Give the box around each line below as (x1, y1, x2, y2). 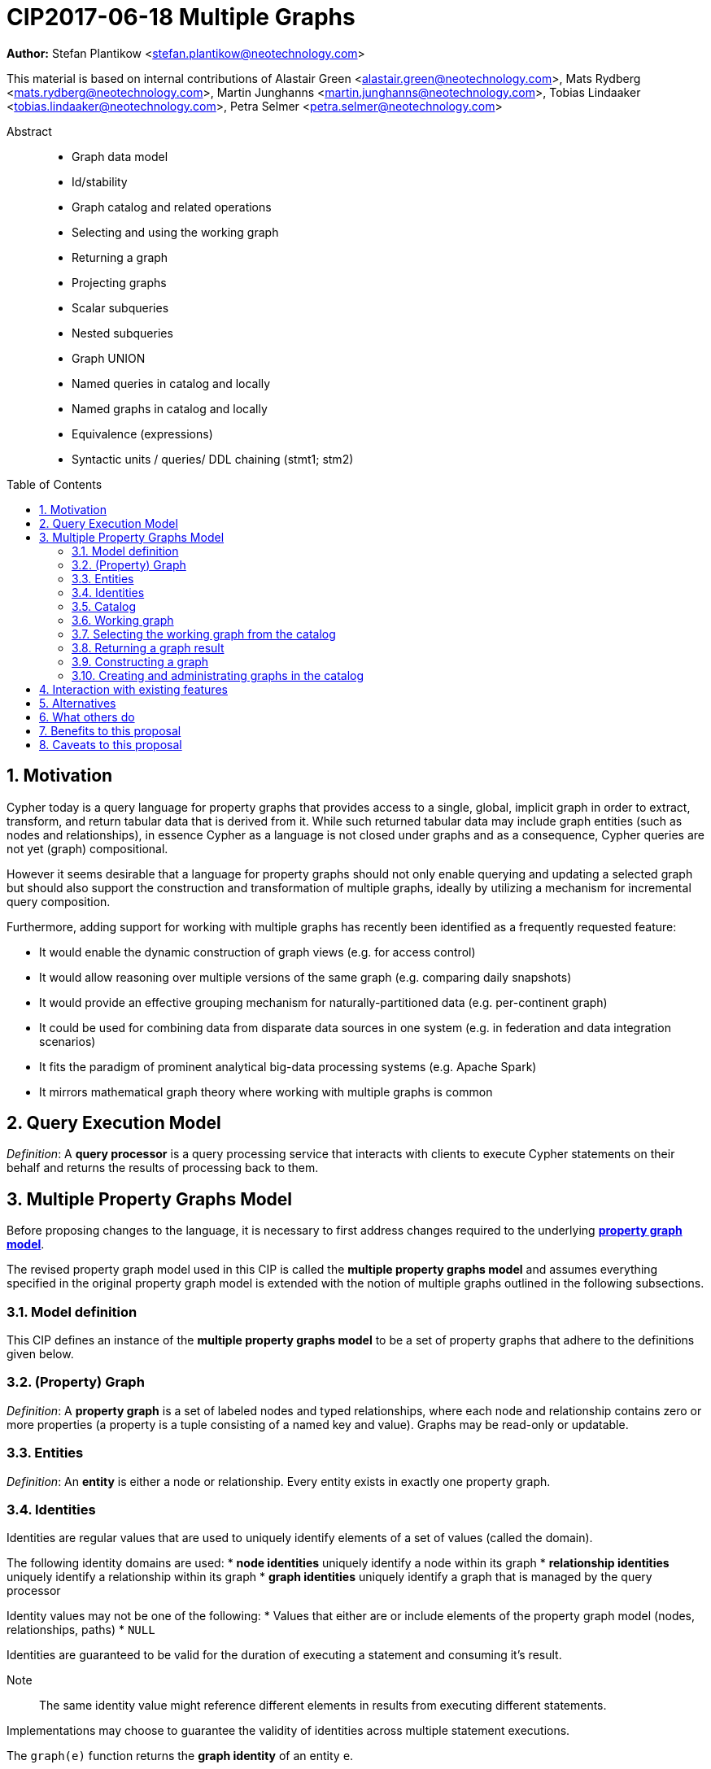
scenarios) (39, 1034, 96, 1048)
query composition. (7, 894, 111, 908)
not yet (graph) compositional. (7, 841, 168, 856)
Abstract (7, 124, 52, 138)
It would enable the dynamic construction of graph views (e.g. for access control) (39, 944, 476, 959)
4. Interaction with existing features (39, 682, 228, 696)
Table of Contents (7, 477, 103, 491)
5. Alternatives (39, 695, 116, 710)
